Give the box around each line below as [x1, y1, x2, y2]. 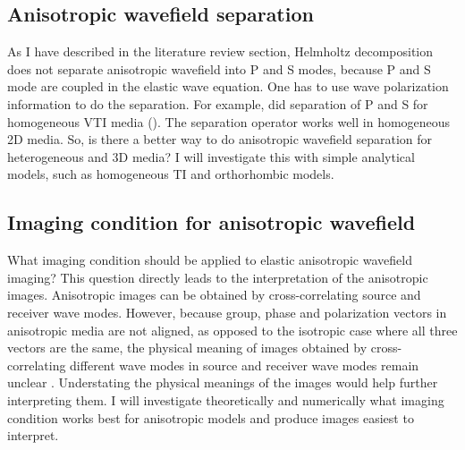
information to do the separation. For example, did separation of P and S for [7, 94, 428, 113]
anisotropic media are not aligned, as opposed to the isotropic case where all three [7, 320, 458, 339]
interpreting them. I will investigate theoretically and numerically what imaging [7, 390, 444, 409]
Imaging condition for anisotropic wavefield [7, 208, 416, 236]
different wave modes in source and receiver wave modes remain [70, 355, 419, 374]
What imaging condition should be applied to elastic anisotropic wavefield [7, 250, 412, 269]
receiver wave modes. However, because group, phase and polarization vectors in [7, 302, 447, 321]
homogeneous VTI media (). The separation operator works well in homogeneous [7, 112, 451, 131]
